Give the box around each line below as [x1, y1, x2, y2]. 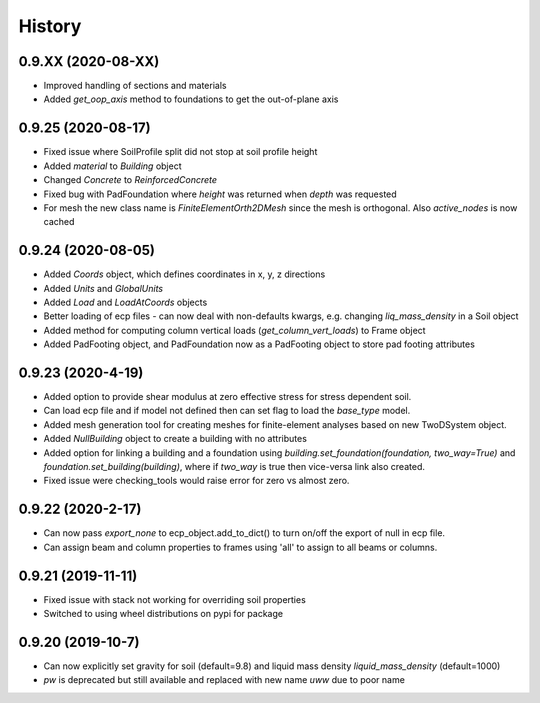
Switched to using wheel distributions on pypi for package [43, 608, 284, 620]
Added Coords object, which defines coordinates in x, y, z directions [43, 268, 326, 280]
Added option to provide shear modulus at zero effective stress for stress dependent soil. [43, 391, 412, 403]
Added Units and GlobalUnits [43, 282, 164, 294]
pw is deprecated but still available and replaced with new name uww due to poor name [43, 674, 405, 686]
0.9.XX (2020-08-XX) [18, 53, 160, 70]
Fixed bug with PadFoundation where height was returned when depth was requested [43, 188, 397, 200]
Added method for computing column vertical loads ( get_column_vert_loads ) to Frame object [43, 324, 426, 336]
